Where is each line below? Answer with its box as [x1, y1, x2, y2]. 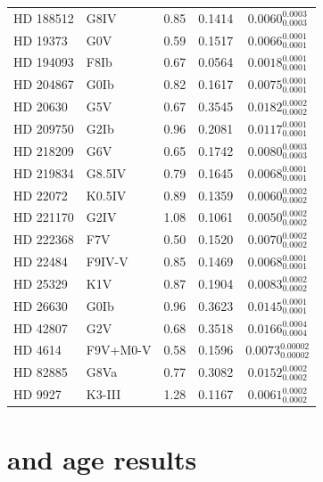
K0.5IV [86, 185, 127, 204]
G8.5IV [86, 163, 127, 182]
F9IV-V [86, 252, 128, 271]
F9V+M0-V [86, 340, 152, 359]
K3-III [86, 385, 121, 404]
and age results [7, 441, 197, 478]
